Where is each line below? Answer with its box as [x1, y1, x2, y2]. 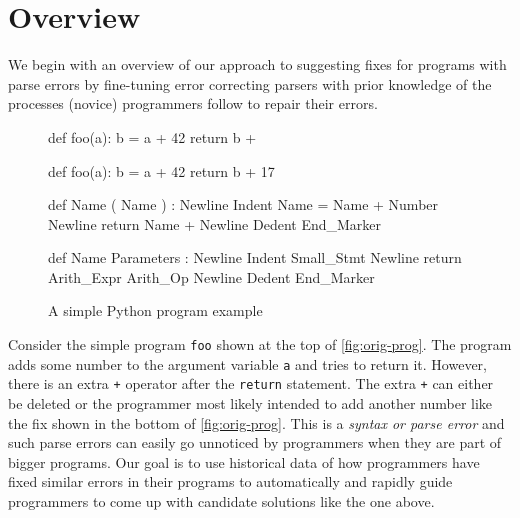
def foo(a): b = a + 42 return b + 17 [48, 160, 275, 181]
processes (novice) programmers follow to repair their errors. [8, 93, 378, 114]
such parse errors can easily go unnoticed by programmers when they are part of [8, 432, 502, 453]
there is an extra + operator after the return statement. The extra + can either [8, 373, 494, 394]
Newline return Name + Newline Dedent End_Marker [48, 213, 382, 234]
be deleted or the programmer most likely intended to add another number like [8, 393, 493, 414]
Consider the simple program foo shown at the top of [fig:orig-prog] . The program [8, 334, 512, 355]
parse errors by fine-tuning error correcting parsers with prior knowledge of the [8, 73, 492, 94]
